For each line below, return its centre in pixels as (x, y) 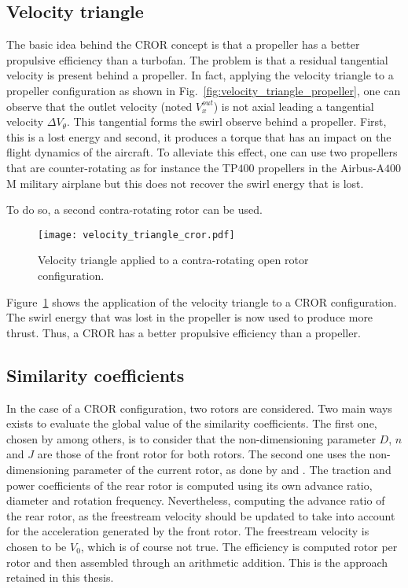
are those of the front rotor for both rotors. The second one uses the (201, 454)
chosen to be (37, 546)
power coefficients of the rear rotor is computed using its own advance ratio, (189, 485)
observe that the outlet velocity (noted (99, 106)
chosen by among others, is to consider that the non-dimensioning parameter (191, 438)
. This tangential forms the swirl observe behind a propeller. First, (226, 121)
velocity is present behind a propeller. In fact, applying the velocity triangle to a (200, 75)
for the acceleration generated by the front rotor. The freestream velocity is (188, 531)
